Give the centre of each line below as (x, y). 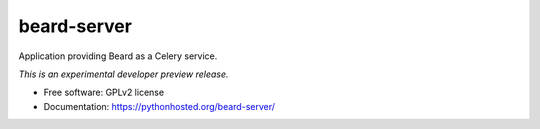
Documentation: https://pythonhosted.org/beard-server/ (159, 106)
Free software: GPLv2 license (104, 92)
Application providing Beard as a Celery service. (118, 56)
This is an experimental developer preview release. (123, 74)
